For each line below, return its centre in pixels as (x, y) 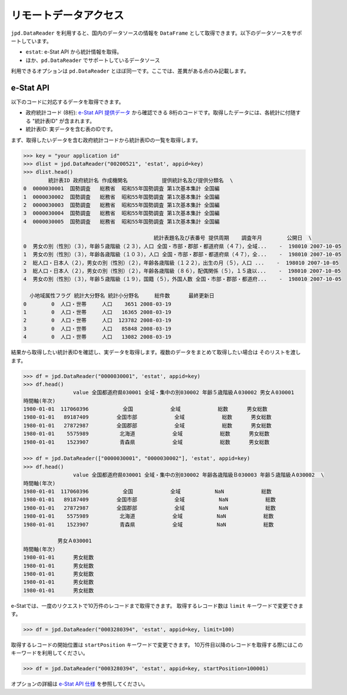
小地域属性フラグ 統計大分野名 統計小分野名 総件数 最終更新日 (122, 296)
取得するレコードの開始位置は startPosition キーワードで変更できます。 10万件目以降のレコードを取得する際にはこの (157, 645)
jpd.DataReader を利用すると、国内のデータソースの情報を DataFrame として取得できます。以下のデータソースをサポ (156, 33)
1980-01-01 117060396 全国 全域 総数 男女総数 (146, 409)
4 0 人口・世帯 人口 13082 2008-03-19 (98, 337)
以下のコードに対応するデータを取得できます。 (67, 102)
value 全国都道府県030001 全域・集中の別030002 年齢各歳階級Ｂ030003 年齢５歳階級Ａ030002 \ (198, 475)
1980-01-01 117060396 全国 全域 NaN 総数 (148, 491)
